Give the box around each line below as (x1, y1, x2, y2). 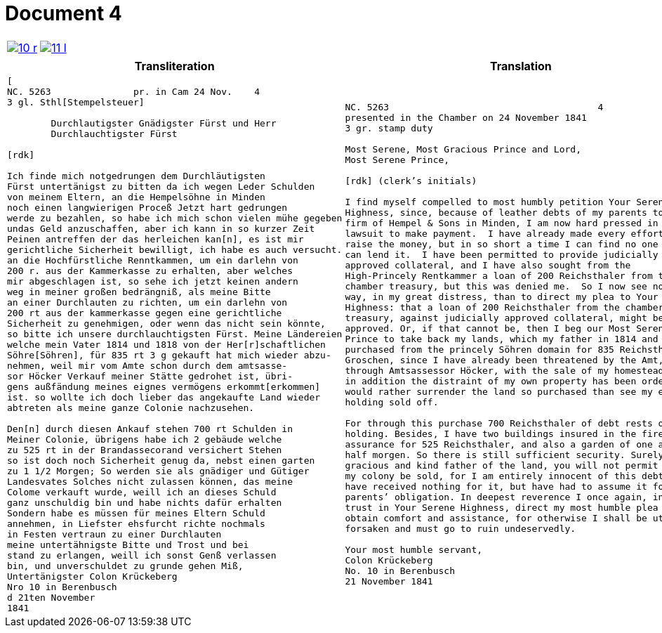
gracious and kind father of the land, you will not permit (345, 460, 658, 471)
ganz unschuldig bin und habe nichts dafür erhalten (7, 497, 282, 508)
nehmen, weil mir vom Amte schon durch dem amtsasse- (7, 360, 288, 371)
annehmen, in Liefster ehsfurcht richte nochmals (7, 518, 265, 529)
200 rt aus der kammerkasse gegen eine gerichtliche (7, 307, 282, 318)
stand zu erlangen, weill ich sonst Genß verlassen (7, 549, 277, 561)
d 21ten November (7, 592, 95, 603)
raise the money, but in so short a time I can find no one (345, 239, 658, 250)
